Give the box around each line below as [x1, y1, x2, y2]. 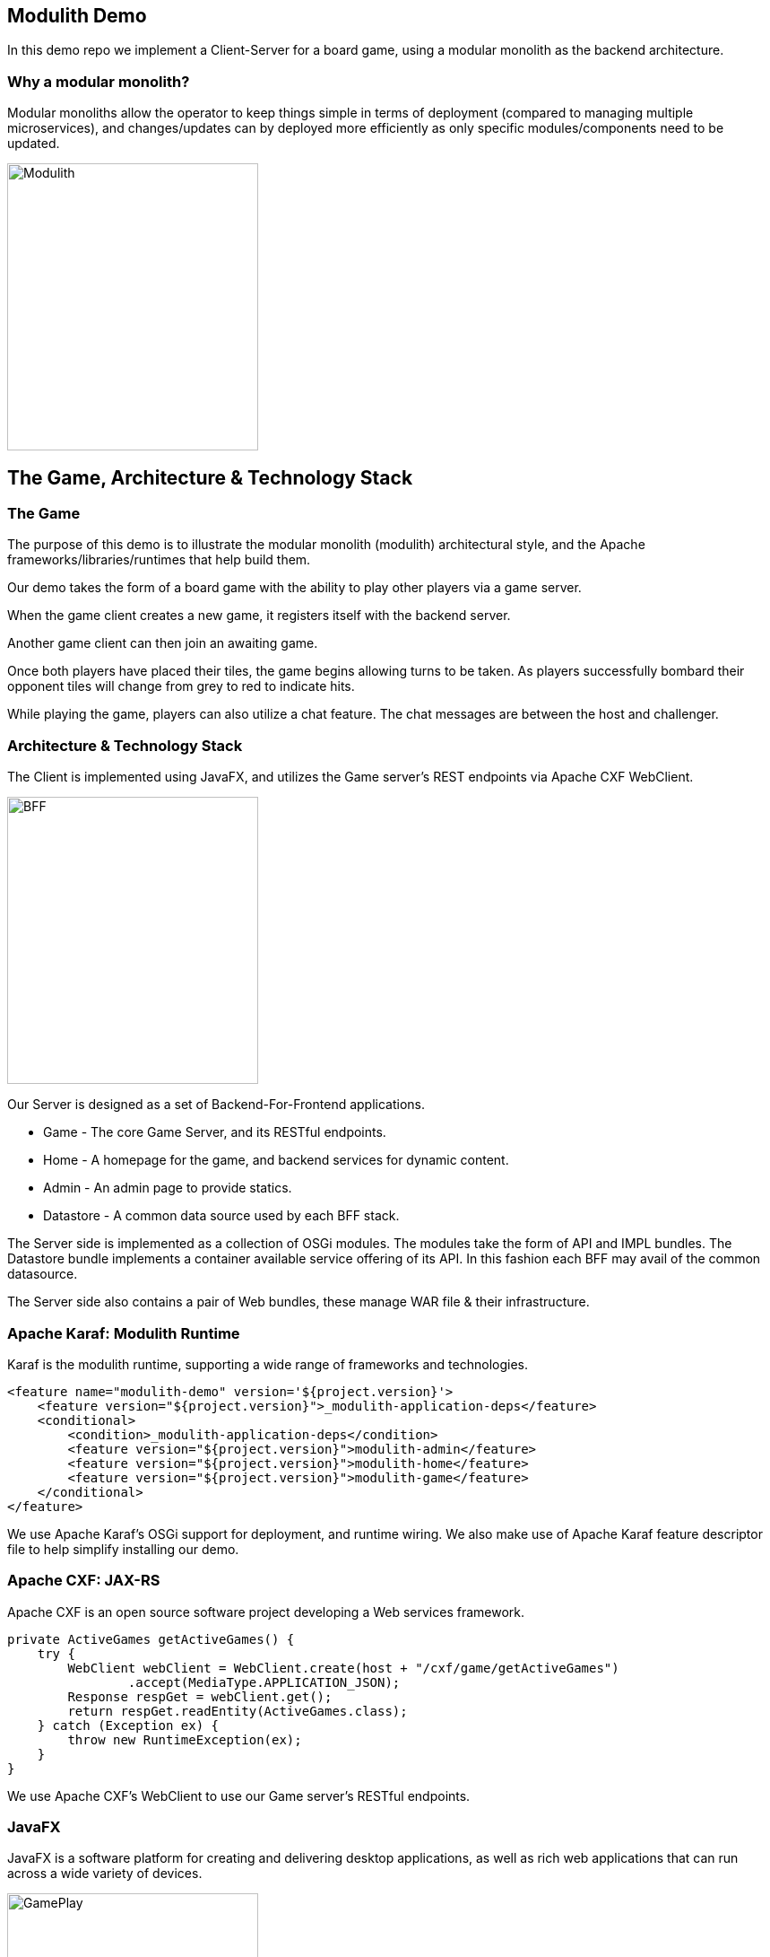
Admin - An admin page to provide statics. [43, 1180, 292, 1196]
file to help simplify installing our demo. [7, 1541, 239, 1557]
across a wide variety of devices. [7, 1865, 203, 1882]
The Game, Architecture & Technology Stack [7, 466, 413, 489]
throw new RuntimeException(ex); [67, 1732, 302, 1747]
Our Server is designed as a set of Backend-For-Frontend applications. [7, 1096, 426, 1113]
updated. [7, 135, 60, 152]
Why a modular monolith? [7, 72, 190, 91]
